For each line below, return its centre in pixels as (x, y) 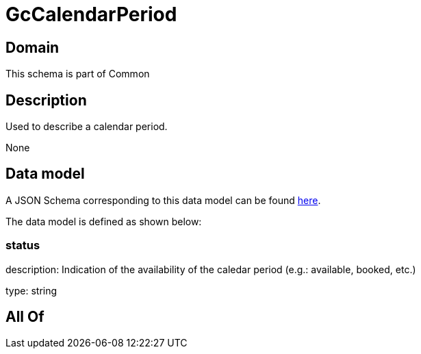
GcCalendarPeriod (91, 14)
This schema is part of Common (78, 74)
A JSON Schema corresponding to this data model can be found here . (163, 200)
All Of (25, 317)
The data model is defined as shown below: (104, 221)
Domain (33, 47)
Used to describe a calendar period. (87, 127)
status (23, 245)
